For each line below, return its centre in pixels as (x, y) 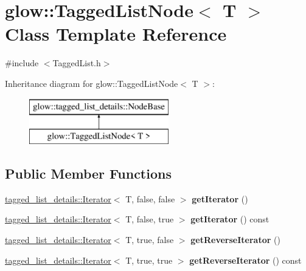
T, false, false (150, 198)
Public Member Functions (88, 173)
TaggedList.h (77, 63)
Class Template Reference (116, 34)
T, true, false (150, 240)
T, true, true (149, 260)
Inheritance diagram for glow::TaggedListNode (92, 83)
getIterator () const (230, 219)
